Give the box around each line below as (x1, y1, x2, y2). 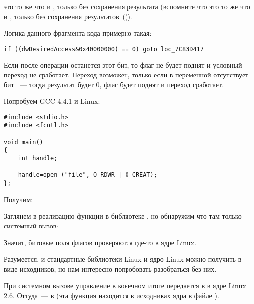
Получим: (4, 194, 33, 204)
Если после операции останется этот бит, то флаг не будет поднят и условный (4, 60, 242, 70)
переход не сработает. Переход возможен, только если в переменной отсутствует (4, 70, 249, 80)
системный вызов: (4, 220, 59, 230)
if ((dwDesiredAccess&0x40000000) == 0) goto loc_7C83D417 (4, 45, 204, 53)
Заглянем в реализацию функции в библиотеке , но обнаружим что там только (4, 211, 242, 221)
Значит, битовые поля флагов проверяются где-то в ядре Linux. (4, 237, 196, 247)
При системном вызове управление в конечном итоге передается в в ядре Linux (4, 280, 246, 291)
